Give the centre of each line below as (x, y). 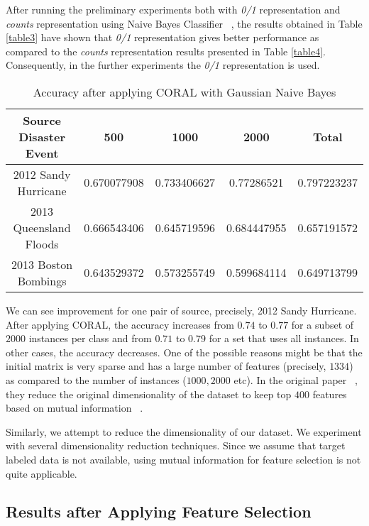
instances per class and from (90, 338)
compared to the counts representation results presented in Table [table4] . (166, 51)
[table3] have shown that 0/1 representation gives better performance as (163, 37)
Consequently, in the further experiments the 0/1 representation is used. (163, 65)
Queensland (42, 227)
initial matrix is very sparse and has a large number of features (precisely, (166, 366)
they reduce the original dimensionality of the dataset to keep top (149, 394)
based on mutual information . (75, 408)
